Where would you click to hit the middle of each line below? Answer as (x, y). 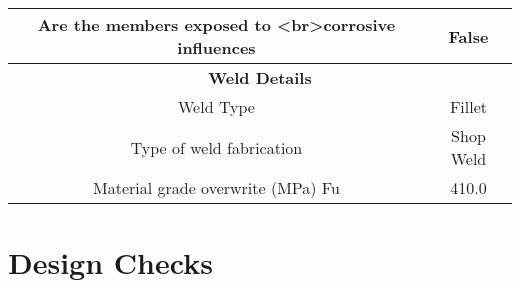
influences (216, 47)
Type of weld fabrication (216, 147)
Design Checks (110, 262)
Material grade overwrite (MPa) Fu (216, 187)
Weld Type (216, 106)
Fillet (468, 106)
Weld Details (260, 77)
